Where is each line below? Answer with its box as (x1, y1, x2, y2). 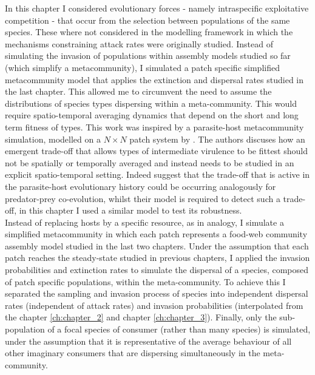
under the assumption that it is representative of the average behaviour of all (5, 334, 292, 347)
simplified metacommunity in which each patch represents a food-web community (5, 228, 308, 240)
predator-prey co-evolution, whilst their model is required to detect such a (5, 192, 280, 204)
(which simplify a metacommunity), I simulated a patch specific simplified (5, 61, 280, 73)
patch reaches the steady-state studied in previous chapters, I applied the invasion (5, 251, 310, 264)
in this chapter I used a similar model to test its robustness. (19, 204, 242, 217)
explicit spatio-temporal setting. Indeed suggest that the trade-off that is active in (5, 168, 310, 181)
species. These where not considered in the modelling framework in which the (5, 25, 293, 38)
